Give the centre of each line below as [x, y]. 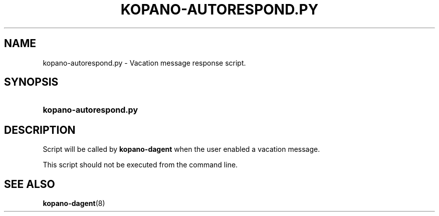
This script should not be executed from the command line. [140, 165]
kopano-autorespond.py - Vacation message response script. [144, 63]
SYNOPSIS [31, 82]
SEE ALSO [30, 184]
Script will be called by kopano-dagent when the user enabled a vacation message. [181, 149]
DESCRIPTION [40, 130]
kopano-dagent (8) [74, 203]
